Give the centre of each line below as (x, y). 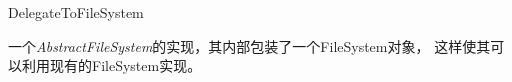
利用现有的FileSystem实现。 (111, 65)
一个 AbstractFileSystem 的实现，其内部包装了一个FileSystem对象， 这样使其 (249, 45)
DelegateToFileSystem (76, 12)
